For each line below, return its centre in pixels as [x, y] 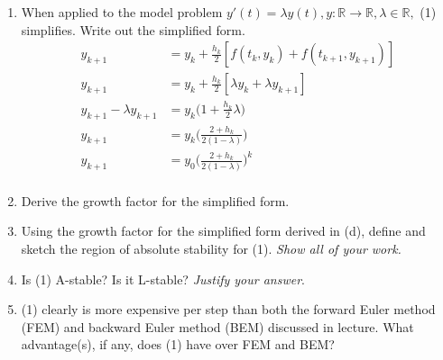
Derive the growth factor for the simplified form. [155, 200]
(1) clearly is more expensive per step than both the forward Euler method [228, 309]
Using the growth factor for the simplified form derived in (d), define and [223, 231]
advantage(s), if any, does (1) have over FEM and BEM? [178, 344]
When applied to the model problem [122, 12]
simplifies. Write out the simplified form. [133, 29]
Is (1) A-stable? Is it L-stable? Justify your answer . [163, 279]
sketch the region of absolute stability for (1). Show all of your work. [211, 248]
